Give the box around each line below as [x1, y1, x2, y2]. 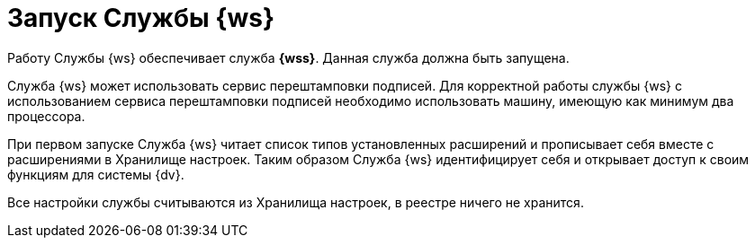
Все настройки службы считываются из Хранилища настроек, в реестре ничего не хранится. [7, 194, 584, 210]
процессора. [7, 108, 85, 124]
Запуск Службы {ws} [7, 3, 275, 33]
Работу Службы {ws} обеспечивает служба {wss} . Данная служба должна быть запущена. [7, 49, 570, 66]
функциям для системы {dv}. [7, 166, 184, 182]
